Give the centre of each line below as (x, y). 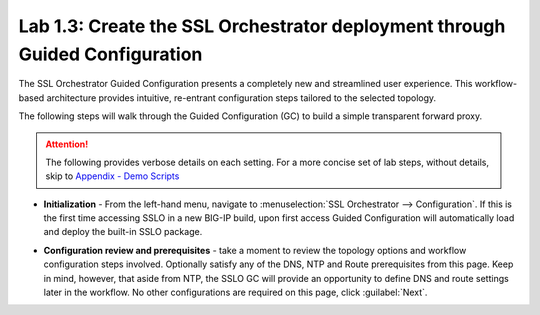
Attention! (67, 144)
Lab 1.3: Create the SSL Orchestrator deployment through (262, 26)
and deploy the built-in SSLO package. (123, 232)
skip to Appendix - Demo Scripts (112, 176)
